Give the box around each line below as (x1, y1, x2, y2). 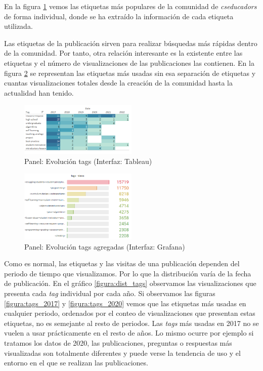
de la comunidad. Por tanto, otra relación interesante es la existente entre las (4, 48, 243, 58)
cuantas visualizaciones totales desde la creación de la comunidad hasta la (4, 77, 233, 88)
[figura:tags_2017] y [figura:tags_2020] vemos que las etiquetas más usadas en (4, 298, 246, 308)
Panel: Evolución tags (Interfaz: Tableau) (24, 155, 152, 166)
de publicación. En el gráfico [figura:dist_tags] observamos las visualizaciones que (4, 278, 256, 288)
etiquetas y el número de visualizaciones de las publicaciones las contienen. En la (4, 57, 254, 68)
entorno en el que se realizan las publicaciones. (4, 357, 148, 368)
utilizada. (4, 21, 33, 31)
